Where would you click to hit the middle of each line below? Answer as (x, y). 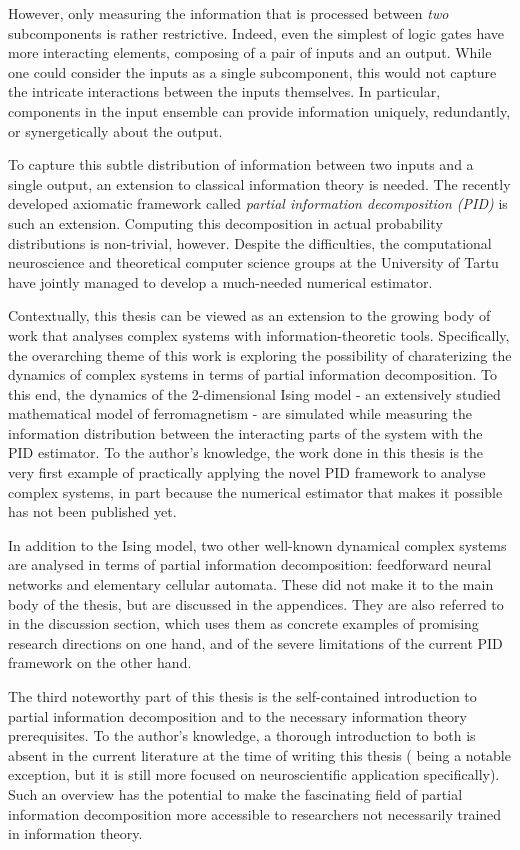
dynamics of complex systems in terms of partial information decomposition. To (253, 374)
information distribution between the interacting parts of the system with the (245, 432)
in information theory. (75, 833)
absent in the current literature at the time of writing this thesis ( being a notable (259, 754)
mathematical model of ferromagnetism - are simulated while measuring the (240, 413)
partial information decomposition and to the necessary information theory (237, 715)
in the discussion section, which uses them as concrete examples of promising (243, 623)
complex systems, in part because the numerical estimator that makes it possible (255, 491)
